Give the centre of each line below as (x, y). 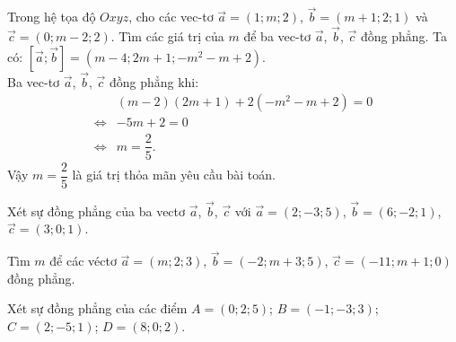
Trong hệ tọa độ (52, 17)
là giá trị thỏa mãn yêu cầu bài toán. (174, 175)
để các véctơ (83, 261)
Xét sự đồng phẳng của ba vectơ (96, 210)
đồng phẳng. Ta (403, 36)
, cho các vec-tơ (171, 17)
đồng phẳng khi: (154, 81)
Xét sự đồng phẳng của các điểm (97, 308)
